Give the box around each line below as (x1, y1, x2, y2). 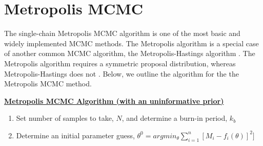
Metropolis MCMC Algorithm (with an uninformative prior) (4, 95, 224, 106)
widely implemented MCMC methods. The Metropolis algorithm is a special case (4, 38, 259, 48)
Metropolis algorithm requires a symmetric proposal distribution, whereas (4, 58, 236, 68)
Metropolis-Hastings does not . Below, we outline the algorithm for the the (4, 68, 239, 79)
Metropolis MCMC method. (4, 78, 92, 89)
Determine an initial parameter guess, (16, 130, 135, 140)
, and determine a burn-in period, (122, 113, 228, 123)
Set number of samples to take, (16, 113, 114, 123)
